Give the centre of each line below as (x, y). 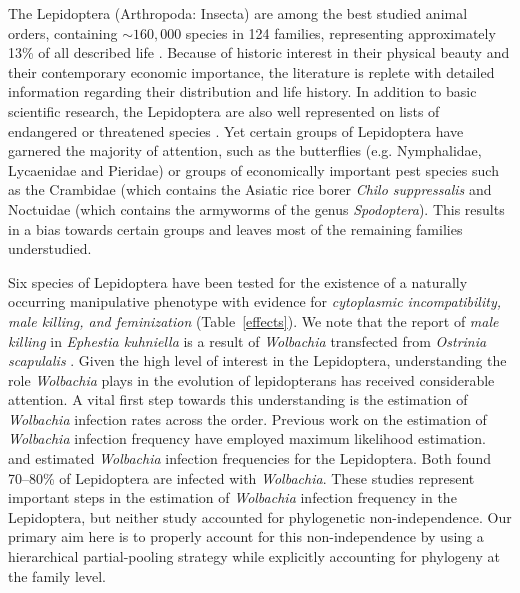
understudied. (50, 248)
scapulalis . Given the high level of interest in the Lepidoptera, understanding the (257, 360)
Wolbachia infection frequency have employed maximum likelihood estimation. (247, 438)
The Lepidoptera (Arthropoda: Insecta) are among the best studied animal (238, 13)
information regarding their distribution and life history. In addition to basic (242, 91)
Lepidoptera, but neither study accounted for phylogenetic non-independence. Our (260, 516)
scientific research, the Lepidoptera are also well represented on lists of (224, 110)
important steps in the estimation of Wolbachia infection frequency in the (232, 497)
